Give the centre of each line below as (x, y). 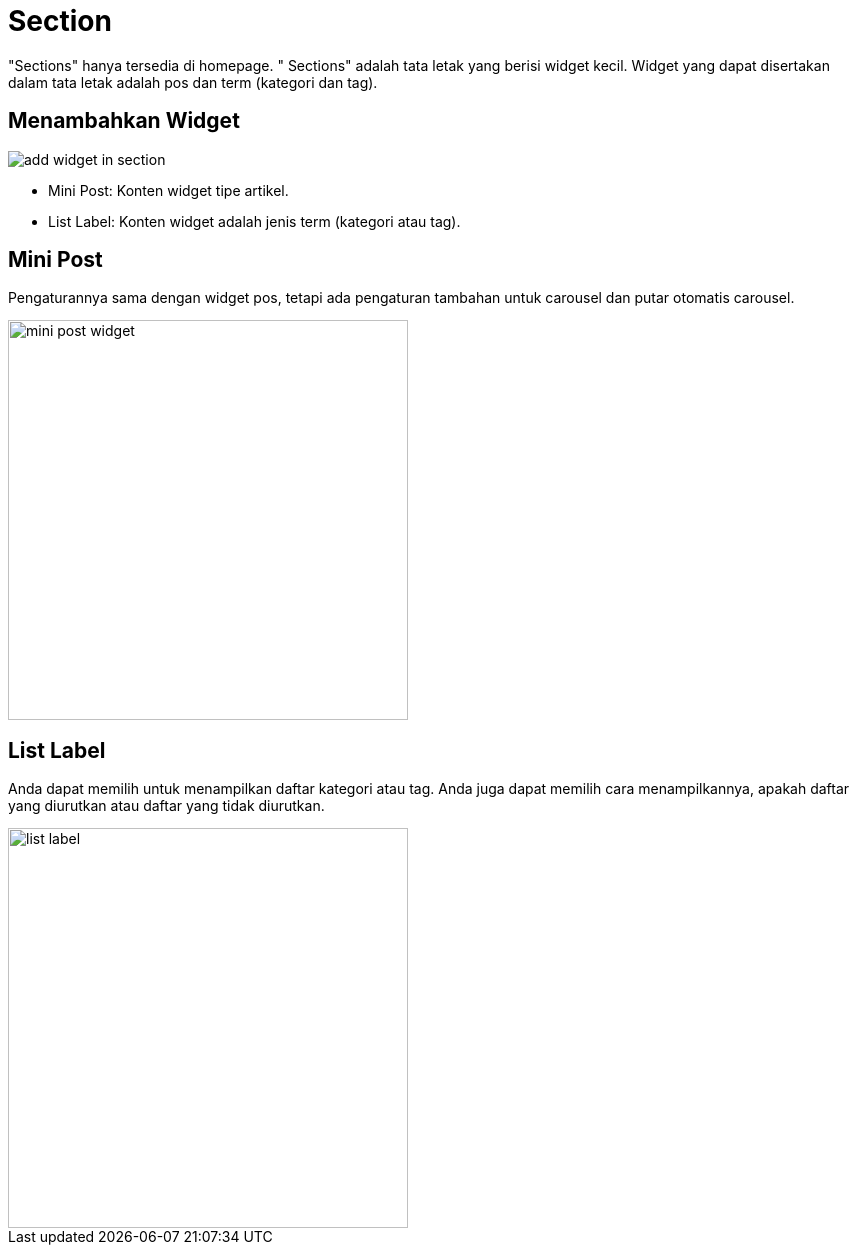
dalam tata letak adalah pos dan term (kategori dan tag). (193, 82)
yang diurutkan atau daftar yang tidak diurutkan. (166, 806)
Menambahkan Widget (124, 121)
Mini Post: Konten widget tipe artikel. (168, 190)
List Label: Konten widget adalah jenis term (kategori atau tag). (254, 221)
